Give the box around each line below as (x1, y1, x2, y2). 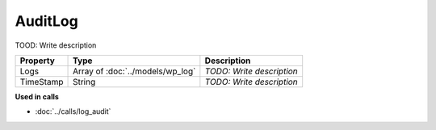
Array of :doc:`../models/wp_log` (73, 65, 196, 77)
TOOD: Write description (15, 40, 97, 50)
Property (19, 55, 56, 66)
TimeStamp (19, 76, 64, 87)
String (73, 76, 96, 87)
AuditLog (15, 12, 78, 30)
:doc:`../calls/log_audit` (35, 107, 111, 116)
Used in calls (15, 91, 60, 101)
